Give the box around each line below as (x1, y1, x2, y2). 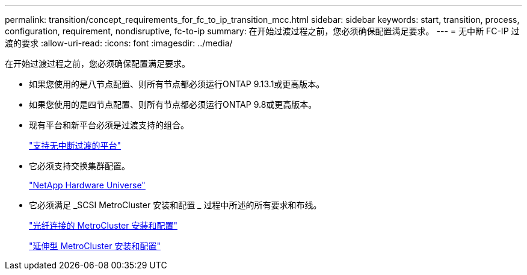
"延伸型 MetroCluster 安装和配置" (29, 241, 161, 251)
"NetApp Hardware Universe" (29, 180, 146, 190)
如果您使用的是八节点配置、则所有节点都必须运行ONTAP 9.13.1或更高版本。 (29, 79, 325, 89)
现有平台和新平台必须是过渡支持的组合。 (29, 120, 189, 130)
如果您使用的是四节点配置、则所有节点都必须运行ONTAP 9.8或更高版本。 (29, 99, 317, 110)
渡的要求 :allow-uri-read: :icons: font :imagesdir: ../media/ (5, 38, 233, 48)
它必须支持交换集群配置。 (29, 161, 130, 171)
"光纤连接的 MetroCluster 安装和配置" (29, 220, 177, 230)
